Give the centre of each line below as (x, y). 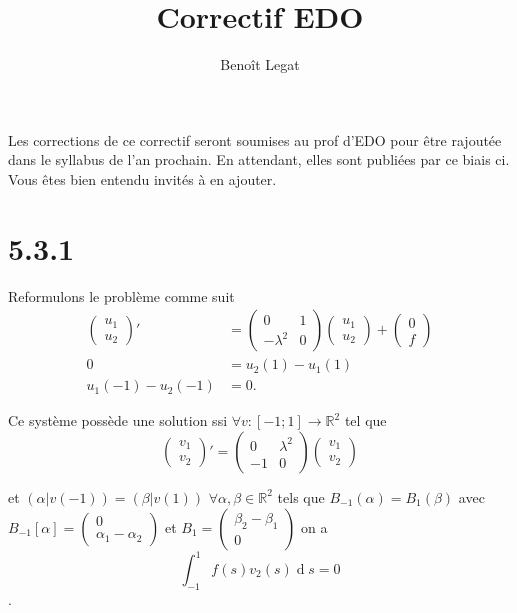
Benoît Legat (260, 64)
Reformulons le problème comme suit (121, 295)
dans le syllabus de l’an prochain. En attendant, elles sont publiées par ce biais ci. (259, 159)
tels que (301, 496)
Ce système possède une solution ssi (118, 420)
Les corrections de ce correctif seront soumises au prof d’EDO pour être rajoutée (255, 139)
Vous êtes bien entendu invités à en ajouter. (142, 178)
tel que (365, 420)
